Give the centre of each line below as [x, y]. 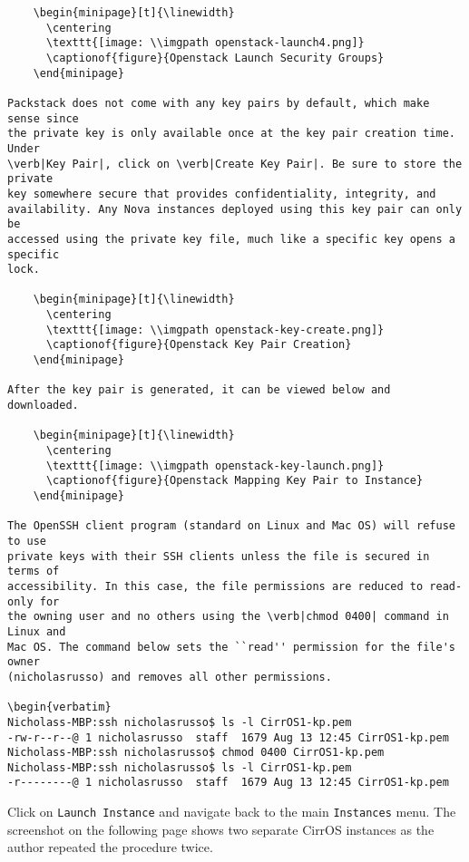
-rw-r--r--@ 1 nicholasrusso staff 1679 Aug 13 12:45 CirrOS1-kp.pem [228, 737]
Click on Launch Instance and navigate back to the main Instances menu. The [232, 812]
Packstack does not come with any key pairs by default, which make [219, 103]
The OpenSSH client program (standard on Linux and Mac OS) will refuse [231, 526]
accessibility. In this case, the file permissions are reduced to [215, 586]
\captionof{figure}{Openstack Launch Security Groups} [215, 58]
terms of [34, 571]
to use [27, 541]
